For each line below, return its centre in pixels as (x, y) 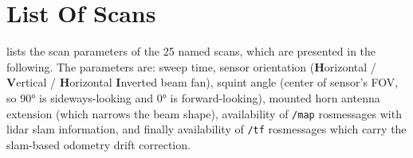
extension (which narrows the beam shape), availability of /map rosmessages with (204, 113)
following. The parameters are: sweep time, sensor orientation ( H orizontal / (191, 66)
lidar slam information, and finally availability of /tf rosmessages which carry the (206, 129)
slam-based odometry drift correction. (98, 144)
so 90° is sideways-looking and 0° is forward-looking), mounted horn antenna (193, 97)
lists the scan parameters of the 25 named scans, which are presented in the (191, 51)
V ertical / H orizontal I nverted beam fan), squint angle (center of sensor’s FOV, (203, 82)
